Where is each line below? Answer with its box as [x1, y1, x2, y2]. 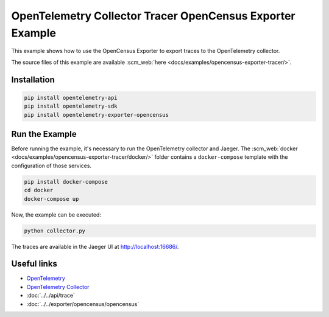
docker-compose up [24, 195, 79, 202]
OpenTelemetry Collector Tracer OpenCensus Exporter [11, 9, 295, 23]
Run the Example [11, 128, 77, 139]
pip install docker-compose [24, 178, 108, 185]
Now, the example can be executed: [11, 211, 102, 218]
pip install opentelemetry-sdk [24, 103, 118, 110]
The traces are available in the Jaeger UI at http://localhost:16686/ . [11, 243, 179, 250]
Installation [11, 74, 55, 85]
